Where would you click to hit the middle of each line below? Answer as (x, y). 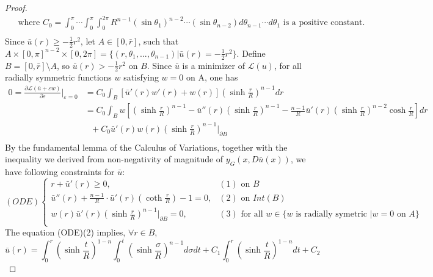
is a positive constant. (324, 23)
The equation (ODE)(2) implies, (65, 232)
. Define (251, 53)
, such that (158, 41)
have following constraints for (60, 172)
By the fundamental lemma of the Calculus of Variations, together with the (146, 147)
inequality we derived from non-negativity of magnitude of (114, 159)
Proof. (16, 7)
